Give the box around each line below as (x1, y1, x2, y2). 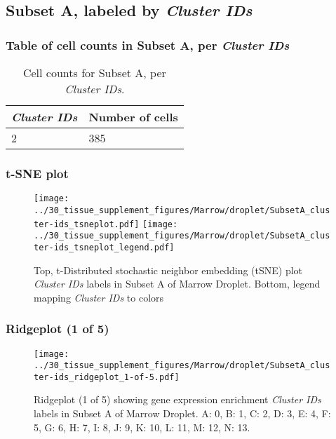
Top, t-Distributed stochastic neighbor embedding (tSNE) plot (34, 262, 303, 277)
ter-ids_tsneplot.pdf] (34, 219, 140, 229)
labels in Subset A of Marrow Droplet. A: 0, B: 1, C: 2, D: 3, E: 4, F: (34, 406, 331, 421)
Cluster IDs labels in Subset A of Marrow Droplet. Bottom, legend (34, 276, 321, 291)
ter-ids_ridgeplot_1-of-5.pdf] (34, 372, 180, 382)
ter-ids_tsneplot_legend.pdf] (34, 242, 175, 252)
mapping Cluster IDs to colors (34, 290, 164, 304)
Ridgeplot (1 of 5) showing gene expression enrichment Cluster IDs (34, 392, 321, 407)
